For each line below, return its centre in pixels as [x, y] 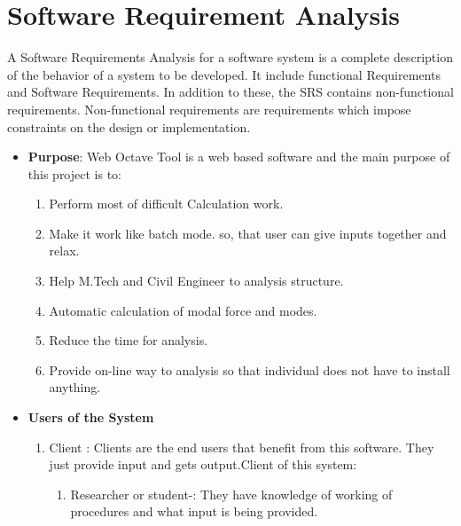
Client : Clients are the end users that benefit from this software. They [242, 447]
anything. [75, 387]
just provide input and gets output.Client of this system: [203, 464]
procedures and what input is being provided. [194, 511]
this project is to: [74, 173]
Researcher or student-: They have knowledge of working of [231, 494]
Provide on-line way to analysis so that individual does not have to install [250, 369]
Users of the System [91, 417]
